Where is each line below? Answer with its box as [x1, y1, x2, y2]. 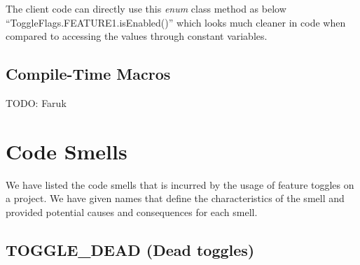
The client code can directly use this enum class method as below [6, 1, 286, 15]
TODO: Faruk [6, 95, 67, 110]
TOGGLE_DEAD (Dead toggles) [6, 238, 255, 260]
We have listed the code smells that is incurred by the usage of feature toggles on [6, 177, 354, 192]
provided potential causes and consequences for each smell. [6, 204, 258, 219]
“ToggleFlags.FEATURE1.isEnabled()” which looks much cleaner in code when [6, 15, 346, 29]
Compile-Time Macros [6, 63, 171, 85]
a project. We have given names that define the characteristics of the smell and [6, 191, 345, 206]
